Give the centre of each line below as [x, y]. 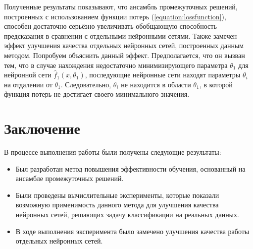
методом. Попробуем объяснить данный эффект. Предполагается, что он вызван [125, 55]
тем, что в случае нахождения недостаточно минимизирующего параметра [116, 65]
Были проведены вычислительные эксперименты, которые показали [117, 195]
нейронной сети [28, 75]
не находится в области [156, 84]
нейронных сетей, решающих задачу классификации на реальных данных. [127, 215]
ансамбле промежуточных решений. [70, 178]
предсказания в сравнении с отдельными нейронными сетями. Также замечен [121, 35]
